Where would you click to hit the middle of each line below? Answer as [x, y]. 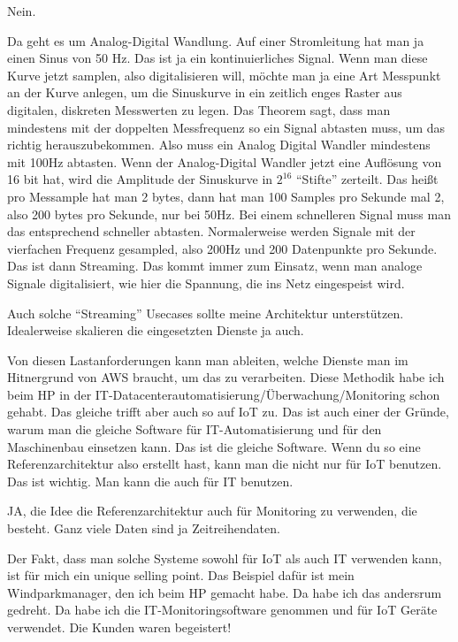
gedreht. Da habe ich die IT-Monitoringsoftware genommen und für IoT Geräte [222, 610]
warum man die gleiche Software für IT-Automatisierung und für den [195, 429]
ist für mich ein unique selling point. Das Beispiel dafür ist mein [181, 575]
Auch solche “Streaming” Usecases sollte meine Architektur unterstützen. [206, 313]
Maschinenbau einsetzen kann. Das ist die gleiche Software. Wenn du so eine [214, 446]
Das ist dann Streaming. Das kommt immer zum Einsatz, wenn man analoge [215, 266]
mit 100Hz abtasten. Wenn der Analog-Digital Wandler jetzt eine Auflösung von [225, 161]
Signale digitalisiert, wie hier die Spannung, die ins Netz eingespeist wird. [206, 283]
